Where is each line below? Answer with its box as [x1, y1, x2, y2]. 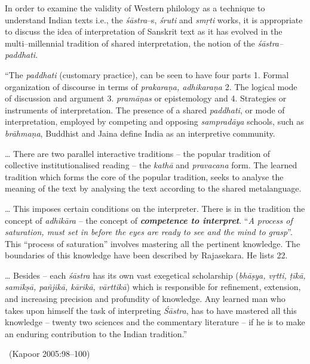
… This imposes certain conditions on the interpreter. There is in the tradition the [5, 202, 305, 214]
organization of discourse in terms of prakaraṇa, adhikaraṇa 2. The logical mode [5, 80, 297, 92]
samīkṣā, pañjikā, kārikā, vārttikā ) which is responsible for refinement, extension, [5, 280, 301, 293]
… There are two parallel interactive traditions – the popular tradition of [5, 147, 271, 159]
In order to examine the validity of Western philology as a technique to [5, 2, 265, 14]
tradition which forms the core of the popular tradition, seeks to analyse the [5, 170, 284, 183]
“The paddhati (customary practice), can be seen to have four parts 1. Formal [5, 68, 289, 81]
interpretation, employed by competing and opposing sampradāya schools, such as [5, 115, 304, 128]
